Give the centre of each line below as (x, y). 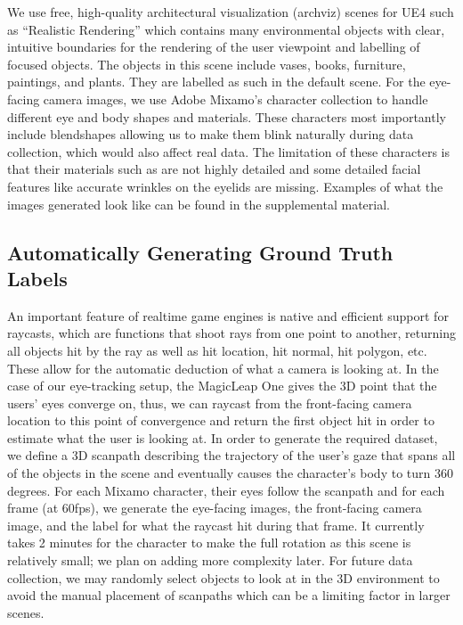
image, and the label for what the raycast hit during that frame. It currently (216, 525)
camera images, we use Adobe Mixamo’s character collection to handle (236, 99)
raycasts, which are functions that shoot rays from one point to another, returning (231, 333)
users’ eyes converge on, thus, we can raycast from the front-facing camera (210, 403)
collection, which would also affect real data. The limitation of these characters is (228, 151)
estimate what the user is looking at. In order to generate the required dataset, (223, 437)
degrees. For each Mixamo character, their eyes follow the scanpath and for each (226, 490)
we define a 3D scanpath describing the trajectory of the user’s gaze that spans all (231, 455)
